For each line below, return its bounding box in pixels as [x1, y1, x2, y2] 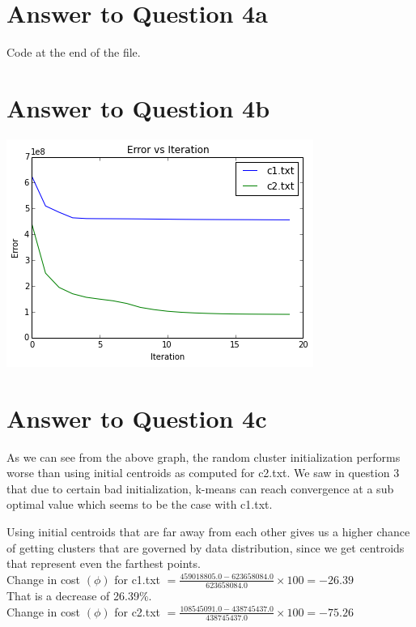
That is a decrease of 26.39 [6, 587, 139, 604]
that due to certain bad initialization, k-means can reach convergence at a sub [6, 480, 394, 497]
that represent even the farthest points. [6, 555, 201, 572]
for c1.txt [114, 570, 161, 587]
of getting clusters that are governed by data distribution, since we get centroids [6, 539, 405, 556]
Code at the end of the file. [6, 44, 141, 61]
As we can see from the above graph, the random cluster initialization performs [6, 448, 401, 465]
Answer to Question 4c [6, 401, 267, 434]
